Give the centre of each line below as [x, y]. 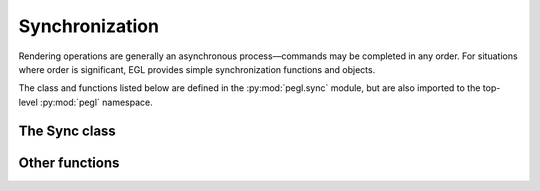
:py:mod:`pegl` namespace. [97, 102]
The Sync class [67, 130]
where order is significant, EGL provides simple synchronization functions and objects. [197, 69]
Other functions [69, 162]
